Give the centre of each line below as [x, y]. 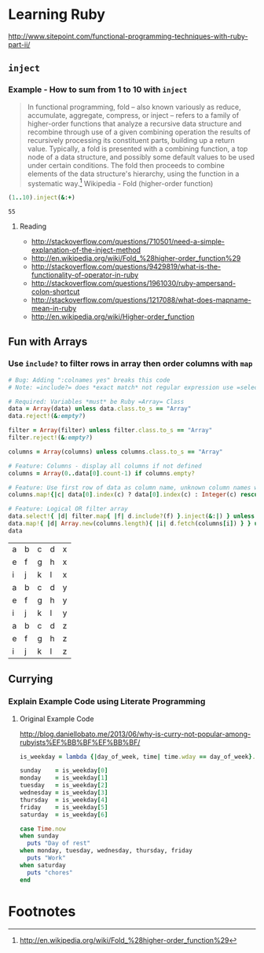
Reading [33, 226]
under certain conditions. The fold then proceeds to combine [126, 165]
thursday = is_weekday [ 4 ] [64, 800]
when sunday [39, 836]
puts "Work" [46, 858]
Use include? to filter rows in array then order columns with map [130, 364]
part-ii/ [19, 44]
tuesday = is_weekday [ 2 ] [64, 786]
